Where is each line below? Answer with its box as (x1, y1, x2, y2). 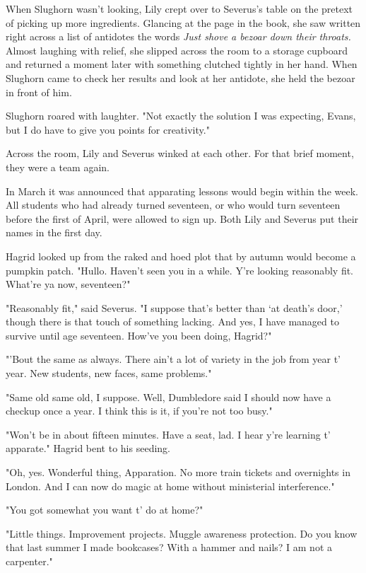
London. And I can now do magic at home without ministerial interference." (6, 478, 335, 493)
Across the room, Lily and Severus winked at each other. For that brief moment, (6, 146, 354, 161)
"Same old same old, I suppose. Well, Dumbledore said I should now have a (6, 389, 331, 404)
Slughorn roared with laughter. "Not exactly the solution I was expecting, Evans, (6, 108, 356, 123)
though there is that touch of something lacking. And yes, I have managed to (6, 314, 339, 329)
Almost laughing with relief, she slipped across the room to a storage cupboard (6, 42, 348, 57)
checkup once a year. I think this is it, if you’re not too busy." (6, 403, 273, 418)
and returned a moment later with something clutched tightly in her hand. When (6, 57, 358, 71)
